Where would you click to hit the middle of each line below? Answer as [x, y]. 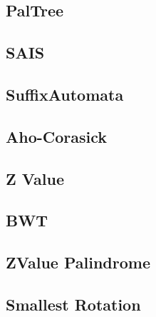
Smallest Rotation [73, 304]
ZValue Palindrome [78, 262]
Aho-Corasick [57, 136]
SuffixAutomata [65, 94]
